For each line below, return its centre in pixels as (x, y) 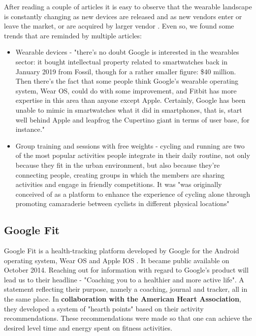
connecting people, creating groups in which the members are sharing (120, 174)
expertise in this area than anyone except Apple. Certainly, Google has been (130, 100)
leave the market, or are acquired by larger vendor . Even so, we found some (119, 26)
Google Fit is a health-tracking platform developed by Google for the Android (122, 251)
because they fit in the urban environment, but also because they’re (118, 165)
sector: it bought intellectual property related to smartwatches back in (121, 61)
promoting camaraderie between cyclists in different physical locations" (122, 203)
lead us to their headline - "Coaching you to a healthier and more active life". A (124, 279)
